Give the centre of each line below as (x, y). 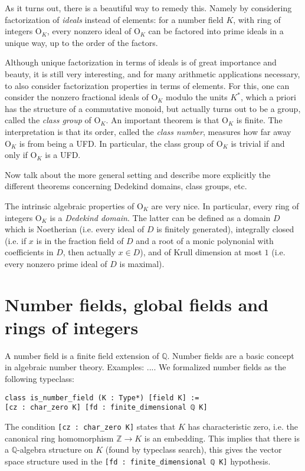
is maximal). (142, 263)
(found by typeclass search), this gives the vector (194, 449)
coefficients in (29, 252)
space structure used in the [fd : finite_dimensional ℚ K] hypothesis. (138, 461)
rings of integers (72, 327)
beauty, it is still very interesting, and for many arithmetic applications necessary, (152, 73)
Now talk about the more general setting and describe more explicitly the (138, 174)
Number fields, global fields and (137, 304)
